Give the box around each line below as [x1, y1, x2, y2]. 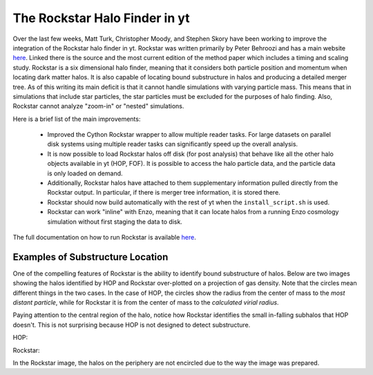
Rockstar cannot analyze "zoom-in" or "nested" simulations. [12, 102, 184, 110]
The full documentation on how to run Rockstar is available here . [12, 233, 196, 241]
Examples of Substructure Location [12, 251, 169, 262]
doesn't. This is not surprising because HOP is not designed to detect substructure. [12, 320, 251, 329]
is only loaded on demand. [47, 169, 124, 177]
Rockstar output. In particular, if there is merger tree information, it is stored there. [47, 189, 281, 197]
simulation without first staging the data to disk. [47, 218, 183, 226]
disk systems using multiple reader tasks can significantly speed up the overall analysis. [47, 140, 298, 148]
